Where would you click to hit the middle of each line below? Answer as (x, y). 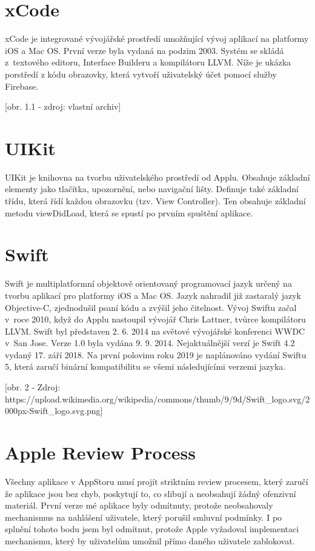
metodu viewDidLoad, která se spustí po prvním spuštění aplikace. (129, 212)
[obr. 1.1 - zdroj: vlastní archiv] (63, 106)
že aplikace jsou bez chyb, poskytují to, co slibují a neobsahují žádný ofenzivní (151, 493)
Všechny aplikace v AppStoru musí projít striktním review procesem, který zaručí (157, 481)
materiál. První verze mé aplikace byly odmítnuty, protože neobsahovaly (139, 505)
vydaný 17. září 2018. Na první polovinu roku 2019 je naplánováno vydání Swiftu (156, 354)
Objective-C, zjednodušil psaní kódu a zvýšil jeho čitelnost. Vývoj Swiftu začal (151, 307)
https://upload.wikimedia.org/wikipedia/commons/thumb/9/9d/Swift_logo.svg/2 (157, 399)
